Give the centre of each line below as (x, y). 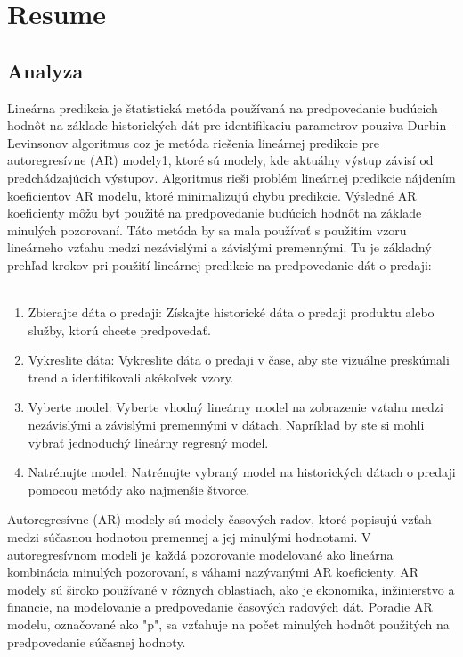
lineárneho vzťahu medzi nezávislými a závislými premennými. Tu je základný (219, 247)
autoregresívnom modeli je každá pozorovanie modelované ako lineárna (200, 554)
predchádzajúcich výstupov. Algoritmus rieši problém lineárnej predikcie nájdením (231, 177)
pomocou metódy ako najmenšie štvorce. (139, 489)
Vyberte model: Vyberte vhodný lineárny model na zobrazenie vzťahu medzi (236, 407)
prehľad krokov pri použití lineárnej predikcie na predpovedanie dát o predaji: (219, 264)
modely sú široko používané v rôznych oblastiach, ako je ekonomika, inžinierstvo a (231, 589)
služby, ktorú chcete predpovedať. (119, 329)
